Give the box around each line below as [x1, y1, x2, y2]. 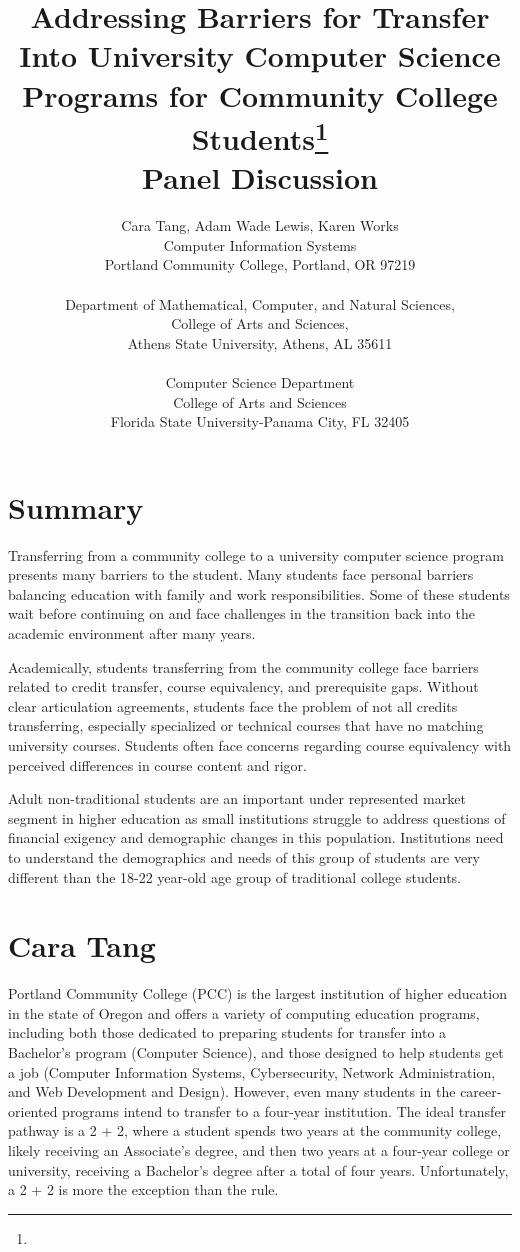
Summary [8, 486, 144, 527]
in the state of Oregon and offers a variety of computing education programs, [8, 1002, 480, 1023]
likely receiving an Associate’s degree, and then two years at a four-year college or [8, 1140, 510, 1161]
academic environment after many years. [8, 623, 256, 644]
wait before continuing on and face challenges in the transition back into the [8, 603, 475, 624]
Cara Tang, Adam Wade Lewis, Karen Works [121, 215, 399, 236]
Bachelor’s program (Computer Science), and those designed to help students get [8, 1042, 504, 1063]
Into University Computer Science [19, 35, 501, 76]
